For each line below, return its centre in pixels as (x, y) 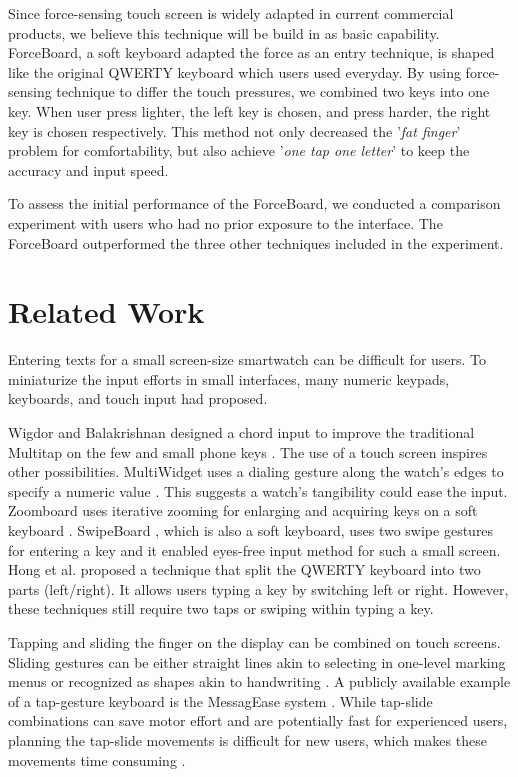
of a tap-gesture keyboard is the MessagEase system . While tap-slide (220, 700)
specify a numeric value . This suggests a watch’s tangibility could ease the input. (258, 490)
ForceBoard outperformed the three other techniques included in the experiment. (256, 242)
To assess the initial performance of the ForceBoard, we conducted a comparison (254, 203)
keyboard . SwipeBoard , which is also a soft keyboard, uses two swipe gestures (251, 530)
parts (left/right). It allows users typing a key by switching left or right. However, (258, 588)
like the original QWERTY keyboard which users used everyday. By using (234, 71)
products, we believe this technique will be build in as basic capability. (224, 32)
